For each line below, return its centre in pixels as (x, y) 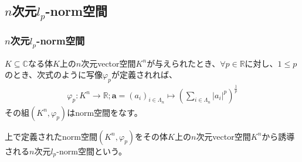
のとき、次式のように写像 (54, 75)
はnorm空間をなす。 (105, 112)
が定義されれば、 (144, 75)
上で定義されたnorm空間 (51, 136)
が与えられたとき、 (184, 63)
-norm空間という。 (92, 151)
